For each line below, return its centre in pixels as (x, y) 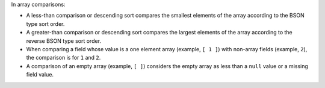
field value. (40, 75)
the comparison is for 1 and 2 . (63, 58)
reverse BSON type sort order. (64, 41)
